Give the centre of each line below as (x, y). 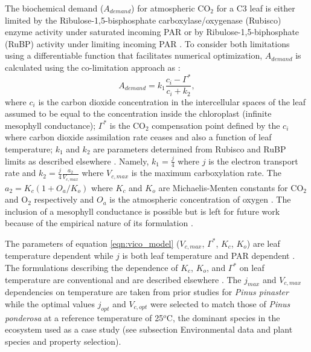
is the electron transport (253, 161)
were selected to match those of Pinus (220, 304)
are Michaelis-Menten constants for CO (231, 187)
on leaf (252, 268)
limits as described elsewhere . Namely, (77, 161)
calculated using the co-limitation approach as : (93, 67)
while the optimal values (50, 304)
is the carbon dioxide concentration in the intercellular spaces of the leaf (172, 101)
